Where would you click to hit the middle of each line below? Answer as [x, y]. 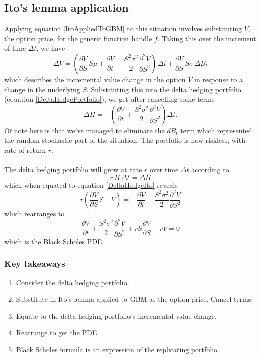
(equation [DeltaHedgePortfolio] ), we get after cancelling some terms [109, 99]
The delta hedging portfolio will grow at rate [73, 170]
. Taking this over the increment [207, 38]
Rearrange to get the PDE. [57, 333]
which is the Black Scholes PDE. [54, 241]
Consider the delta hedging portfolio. [73, 282]
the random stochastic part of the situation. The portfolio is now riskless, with [125, 140]
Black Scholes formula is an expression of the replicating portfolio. [117, 349]
